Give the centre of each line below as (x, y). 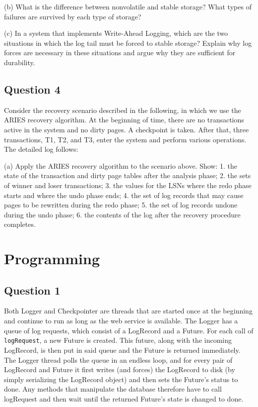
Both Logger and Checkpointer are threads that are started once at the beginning (128, 311)
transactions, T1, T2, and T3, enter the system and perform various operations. (125, 139)
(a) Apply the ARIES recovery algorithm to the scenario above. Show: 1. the (121, 165)
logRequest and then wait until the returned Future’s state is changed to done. (124, 398)
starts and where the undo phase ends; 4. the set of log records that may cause (124, 195)
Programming (52, 258)
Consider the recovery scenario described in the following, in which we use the (123, 110)
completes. (20, 224)
